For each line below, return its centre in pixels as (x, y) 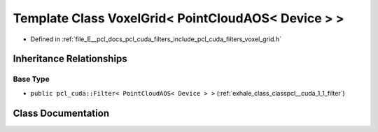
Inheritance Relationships (70, 59)
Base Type (31, 79)
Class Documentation (61, 113)
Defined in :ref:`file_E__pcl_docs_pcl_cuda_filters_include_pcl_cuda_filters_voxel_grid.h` (156, 39)
